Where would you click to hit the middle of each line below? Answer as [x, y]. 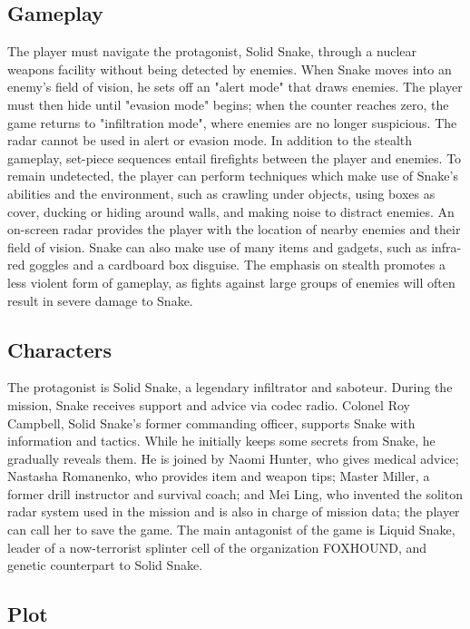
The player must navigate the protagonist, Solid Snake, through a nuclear [212, 51]
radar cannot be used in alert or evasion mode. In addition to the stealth [210, 140]
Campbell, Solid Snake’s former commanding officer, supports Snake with [211, 423]
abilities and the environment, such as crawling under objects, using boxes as [221, 193]
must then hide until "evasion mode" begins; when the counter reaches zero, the [228, 104]
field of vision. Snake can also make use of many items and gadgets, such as [217, 246]
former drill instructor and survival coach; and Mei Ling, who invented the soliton [235, 493]
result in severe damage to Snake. [100, 300]
